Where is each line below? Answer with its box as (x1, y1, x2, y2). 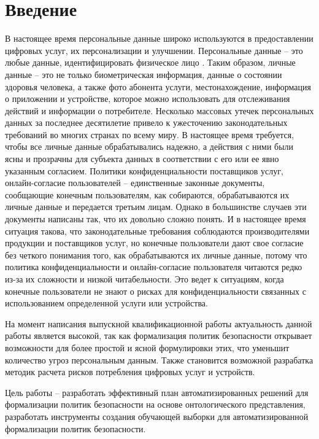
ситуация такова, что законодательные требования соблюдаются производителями (5, 224, 310, 237)
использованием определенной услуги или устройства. (5, 297, 208, 309)
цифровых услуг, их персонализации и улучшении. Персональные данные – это (5, 44, 303, 56)
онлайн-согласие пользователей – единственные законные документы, (5, 176, 265, 189)
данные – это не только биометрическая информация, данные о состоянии (5, 68, 282, 80)
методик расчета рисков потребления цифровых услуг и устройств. (5, 365, 255, 378)
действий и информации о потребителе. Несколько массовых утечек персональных (5, 104, 314, 117)
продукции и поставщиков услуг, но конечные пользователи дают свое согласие (5, 236, 304, 249)
